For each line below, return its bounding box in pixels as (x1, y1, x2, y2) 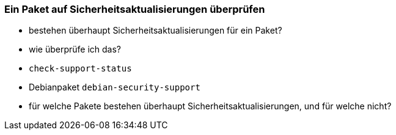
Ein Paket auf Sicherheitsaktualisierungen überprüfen (4, 3, 265, 15)
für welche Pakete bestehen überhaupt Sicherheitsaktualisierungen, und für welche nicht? (29, 101, 392, 112)
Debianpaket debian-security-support (29, 82, 200, 93)
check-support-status (29, 64, 132, 74)
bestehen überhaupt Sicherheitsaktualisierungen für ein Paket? (29, 25, 282, 36)
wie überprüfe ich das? (29, 44, 122, 55)
